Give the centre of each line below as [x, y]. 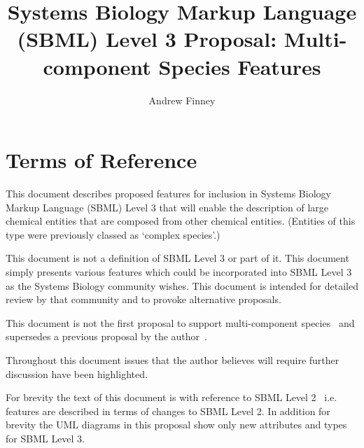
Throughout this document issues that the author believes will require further [173, 359]
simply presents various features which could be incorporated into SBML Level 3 [179, 272]
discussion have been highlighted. [77, 373]
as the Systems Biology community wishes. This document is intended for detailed [182, 285]
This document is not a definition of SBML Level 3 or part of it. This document [177, 258]
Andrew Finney [182, 100]
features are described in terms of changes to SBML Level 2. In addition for [168, 411]
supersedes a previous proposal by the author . [106, 336]
